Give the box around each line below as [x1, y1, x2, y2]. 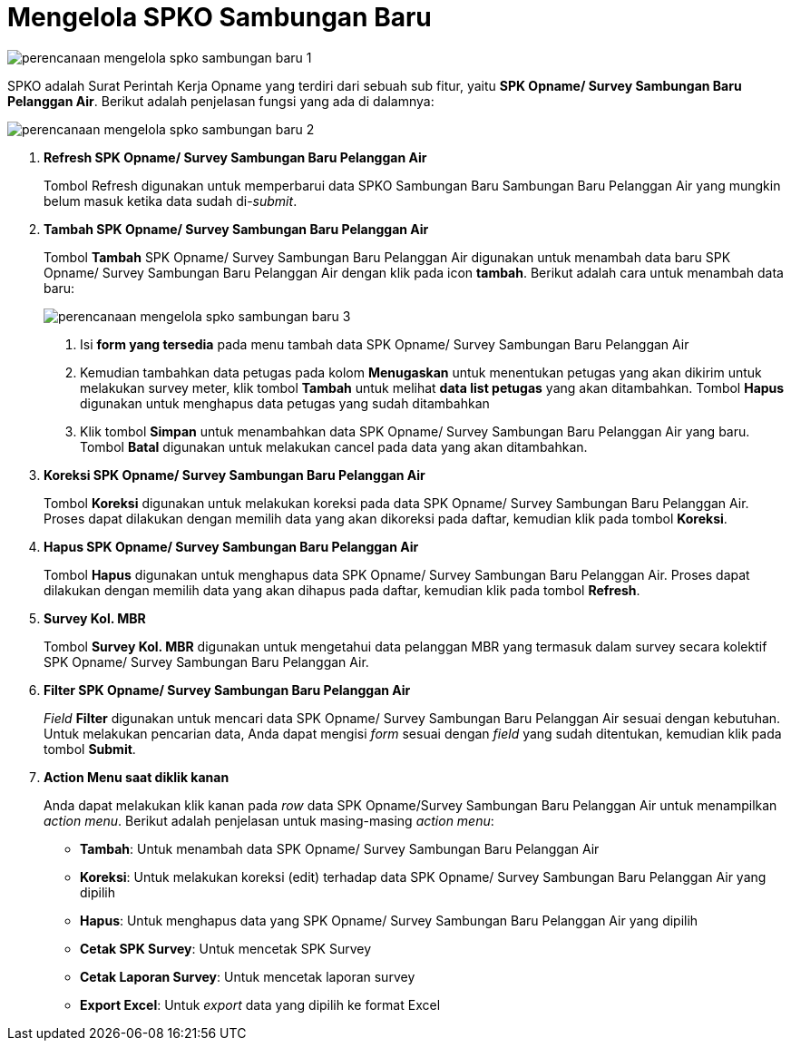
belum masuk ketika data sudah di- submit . [44, 192, 298, 209]
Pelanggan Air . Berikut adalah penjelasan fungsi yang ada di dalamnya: [7, 93, 435, 109]
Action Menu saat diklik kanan [44, 769, 229, 785]
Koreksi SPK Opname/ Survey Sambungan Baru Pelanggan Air [44, 466, 425, 483]
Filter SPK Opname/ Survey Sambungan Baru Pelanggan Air [44, 681, 411, 698]
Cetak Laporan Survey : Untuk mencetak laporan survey [80, 968, 415, 984]
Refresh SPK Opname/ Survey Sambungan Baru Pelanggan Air [44, 149, 427, 165]
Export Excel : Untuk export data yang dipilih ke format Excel [80, 996, 441, 1013]
